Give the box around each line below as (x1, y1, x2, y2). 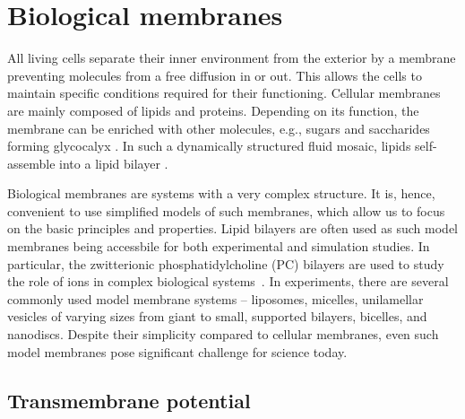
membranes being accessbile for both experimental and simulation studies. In (7, 237, 430, 256)
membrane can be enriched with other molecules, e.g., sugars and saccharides (7, 118, 430, 137)
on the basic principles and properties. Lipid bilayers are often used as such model (7, 219, 458, 238)
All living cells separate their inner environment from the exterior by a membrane (7, 48, 456, 67)
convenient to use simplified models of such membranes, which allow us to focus (7, 201, 445, 220)
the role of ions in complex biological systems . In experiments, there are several (7, 272, 449, 291)
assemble (7, 153, 56, 172)
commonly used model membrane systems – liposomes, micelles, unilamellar (7, 289, 424, 308)
